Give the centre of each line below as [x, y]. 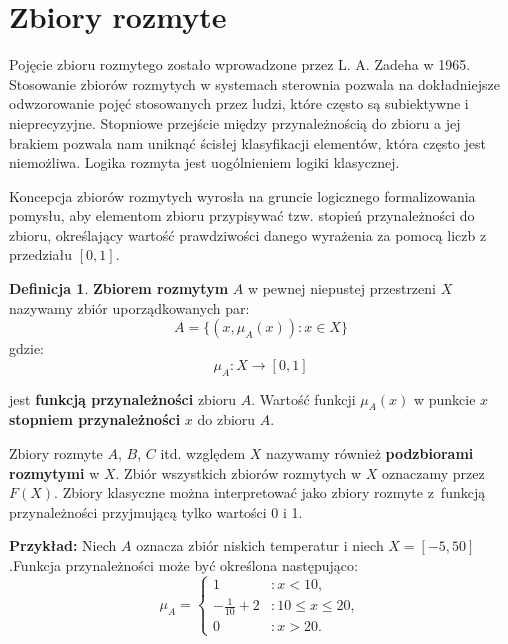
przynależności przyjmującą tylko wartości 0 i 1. [156, 511]
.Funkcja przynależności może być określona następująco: [183, 565]
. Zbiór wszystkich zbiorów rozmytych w [238, 472]
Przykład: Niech [63, 545]
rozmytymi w [54, 472]
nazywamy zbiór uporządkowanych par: [129, 307]
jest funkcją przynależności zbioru [123, 398]
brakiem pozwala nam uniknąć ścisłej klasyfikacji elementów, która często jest [247, 142]
